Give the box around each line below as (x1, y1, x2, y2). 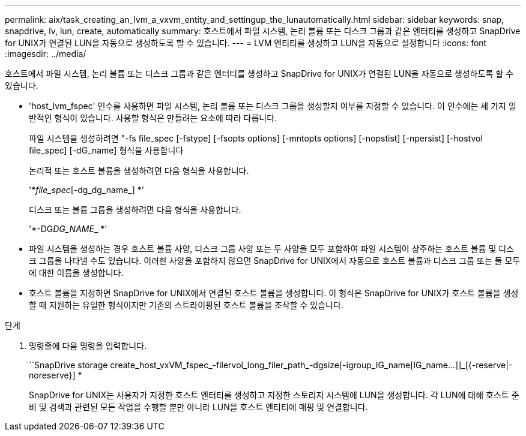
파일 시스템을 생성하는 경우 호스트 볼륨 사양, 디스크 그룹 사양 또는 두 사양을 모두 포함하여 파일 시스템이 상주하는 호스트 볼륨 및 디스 (29, 243, 514, 254)
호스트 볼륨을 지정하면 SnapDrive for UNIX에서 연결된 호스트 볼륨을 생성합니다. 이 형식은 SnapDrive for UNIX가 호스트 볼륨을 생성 (29, 288, 519, 298)
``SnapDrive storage (29, 360, 108, 370)
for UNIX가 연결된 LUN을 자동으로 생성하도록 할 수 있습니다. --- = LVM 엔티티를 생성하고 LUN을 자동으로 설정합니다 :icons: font (5, 38, 487, 48)
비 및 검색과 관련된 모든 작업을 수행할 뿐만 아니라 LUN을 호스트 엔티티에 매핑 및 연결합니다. (29, 402, 368, 412)
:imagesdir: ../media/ (5, 49, 86, 59)
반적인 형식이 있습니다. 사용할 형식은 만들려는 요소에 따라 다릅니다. (29, 113, 277, 123)
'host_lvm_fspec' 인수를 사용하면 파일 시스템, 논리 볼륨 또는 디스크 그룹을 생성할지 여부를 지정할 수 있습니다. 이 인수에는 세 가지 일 (29, 101, 516, 111)
